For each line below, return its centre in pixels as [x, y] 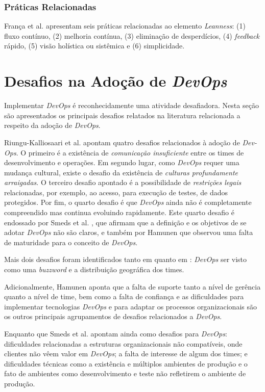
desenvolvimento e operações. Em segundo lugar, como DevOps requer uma [122, 162]
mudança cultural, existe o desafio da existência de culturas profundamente [121, 172]
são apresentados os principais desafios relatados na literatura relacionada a [122, 115]
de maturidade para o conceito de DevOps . [71, 242]
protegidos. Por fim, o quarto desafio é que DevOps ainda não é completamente [128, 202]
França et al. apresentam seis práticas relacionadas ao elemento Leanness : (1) [125, 26]
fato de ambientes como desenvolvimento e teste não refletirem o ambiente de [125, 373]
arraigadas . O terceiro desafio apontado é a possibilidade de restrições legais [123, 182]
